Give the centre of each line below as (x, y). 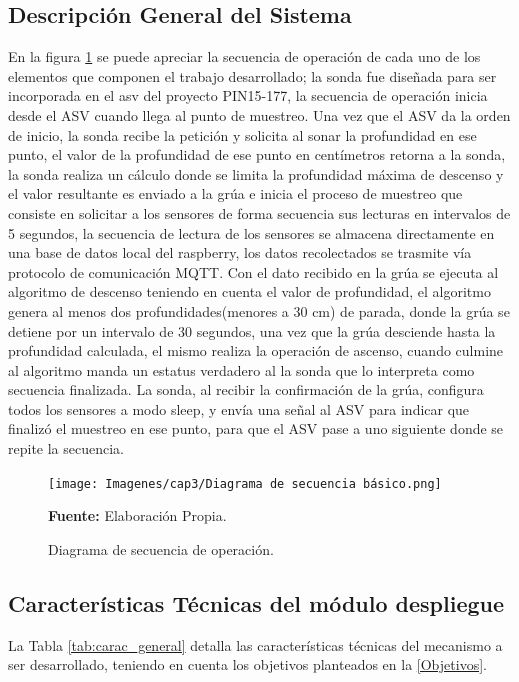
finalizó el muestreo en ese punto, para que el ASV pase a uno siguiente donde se (256, 428)
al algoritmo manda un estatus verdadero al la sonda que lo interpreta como (241, 369)
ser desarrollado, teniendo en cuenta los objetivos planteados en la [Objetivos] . (247, 664)
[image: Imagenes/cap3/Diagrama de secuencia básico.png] (245, 483)
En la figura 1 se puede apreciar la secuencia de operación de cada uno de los (244, 56)
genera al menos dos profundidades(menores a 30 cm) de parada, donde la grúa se (259, 310)
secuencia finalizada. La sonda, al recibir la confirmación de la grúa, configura (246, 389)
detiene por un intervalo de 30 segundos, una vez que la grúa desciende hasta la (252, 330)
